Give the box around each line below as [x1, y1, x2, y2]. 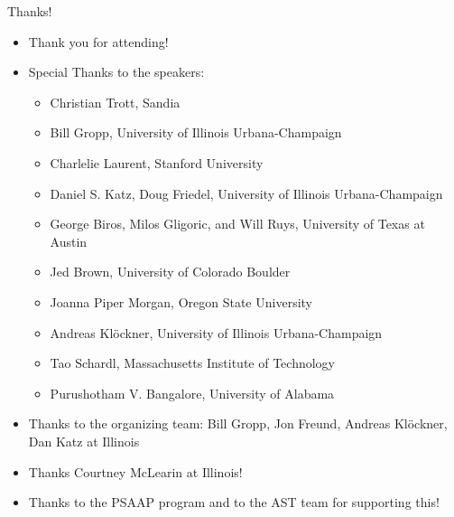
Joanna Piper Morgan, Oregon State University [50, 292, 312, 311]
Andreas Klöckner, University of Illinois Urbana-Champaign [50, 323, 383, 342]
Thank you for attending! [28, 32, 169, 51]
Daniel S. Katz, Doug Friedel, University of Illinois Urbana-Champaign [50, 183, 443, 202]
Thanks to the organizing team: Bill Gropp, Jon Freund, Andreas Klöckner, [28, 414, 448, 433]
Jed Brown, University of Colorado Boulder [50, 262, 291, 281]
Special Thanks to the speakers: [28, 62, 205, 81]
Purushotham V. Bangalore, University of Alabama [50, 383, 335, 402]
